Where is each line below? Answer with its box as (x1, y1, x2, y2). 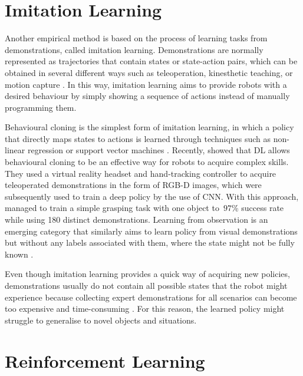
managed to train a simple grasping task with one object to (5, 202, 219, 214)
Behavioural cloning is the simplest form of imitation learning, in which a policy (5, 121, 294, 133)
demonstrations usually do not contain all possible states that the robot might (5, 279, 288, 291)
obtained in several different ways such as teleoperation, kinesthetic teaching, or (5, 66, 293, 78)
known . (5, 248, 34, 260)
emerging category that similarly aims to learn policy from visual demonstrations (5, 225, 298, 237)
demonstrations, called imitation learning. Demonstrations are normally (5, 43, 264, 55)
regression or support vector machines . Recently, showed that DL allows (27, 144, 290, 156)
